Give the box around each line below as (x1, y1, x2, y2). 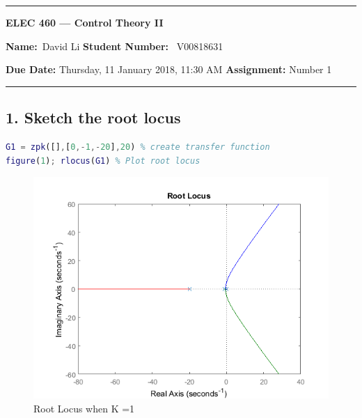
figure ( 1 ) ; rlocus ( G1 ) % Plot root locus (6, 155, 200, 166)
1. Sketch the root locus (6, 107, 181, 128)
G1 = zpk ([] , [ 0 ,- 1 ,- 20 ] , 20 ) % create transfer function (6, 141, 270, 152)
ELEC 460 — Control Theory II (6, 15, 164, 29)
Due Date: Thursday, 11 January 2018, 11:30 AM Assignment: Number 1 (6, 62, 332, 77)
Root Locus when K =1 (33, 401, 135, 415)
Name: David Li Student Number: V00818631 (6, 38, 223, 53)
